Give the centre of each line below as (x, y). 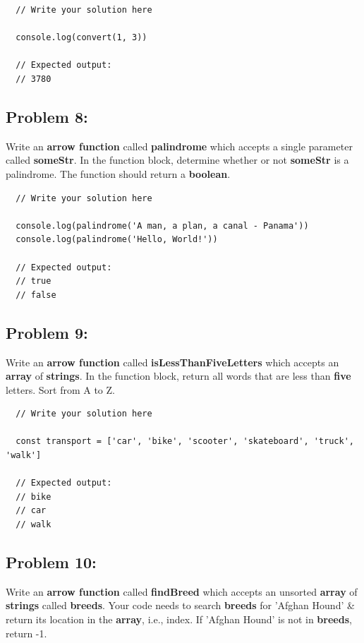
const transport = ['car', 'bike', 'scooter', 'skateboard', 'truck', (185, 441)
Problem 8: (47, 116)
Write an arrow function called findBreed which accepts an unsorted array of (182, 591)
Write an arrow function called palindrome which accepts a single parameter (179, 146)
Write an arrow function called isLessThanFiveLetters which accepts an (172, 362)
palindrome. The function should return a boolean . (118, 173)
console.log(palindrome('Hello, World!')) (117, 240)
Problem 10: (51, 562)
